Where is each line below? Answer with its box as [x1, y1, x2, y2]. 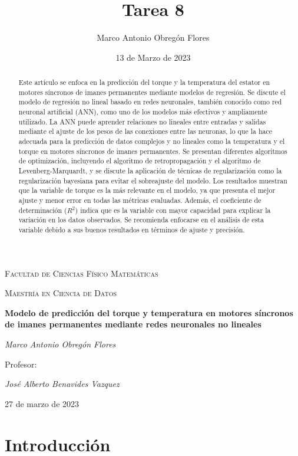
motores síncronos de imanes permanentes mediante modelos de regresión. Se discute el [18, 87, 286, 97]
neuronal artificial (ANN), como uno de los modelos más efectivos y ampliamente [18, 107, 267, 117]
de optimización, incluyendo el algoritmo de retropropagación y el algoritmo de [18, 156, 261, 166]
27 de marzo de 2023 [5, 397, 80, 409]
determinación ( [18, 205, 67, 215]
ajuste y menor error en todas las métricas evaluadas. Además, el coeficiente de [18, 195, 261, 205]
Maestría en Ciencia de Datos [5, 287, 117, 299]
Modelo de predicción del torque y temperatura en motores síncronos [5, 306, 293, 319]
